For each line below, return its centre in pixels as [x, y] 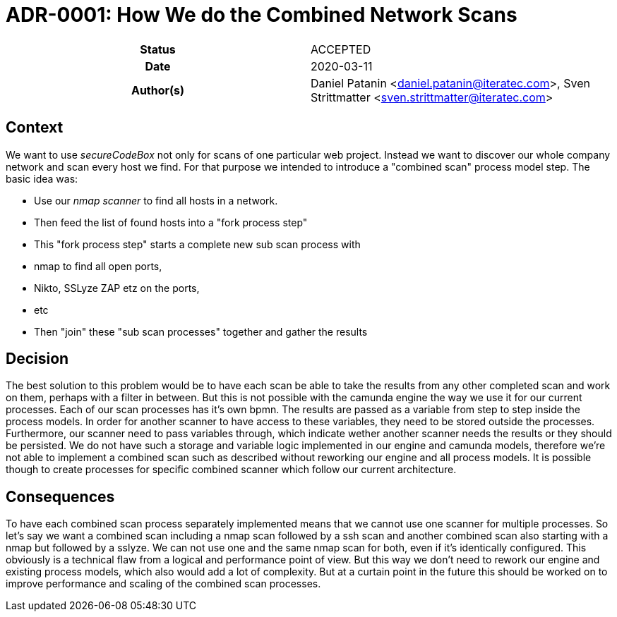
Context [35, 128]
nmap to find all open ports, [98, 266]
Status [158, 49]
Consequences [60, 496]
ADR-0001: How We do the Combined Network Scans [262, 15]
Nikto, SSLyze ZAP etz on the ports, [117, 288]
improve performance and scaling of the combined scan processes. [163, 584]
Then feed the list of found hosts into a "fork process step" [171, 222]
